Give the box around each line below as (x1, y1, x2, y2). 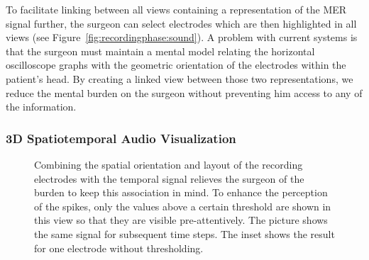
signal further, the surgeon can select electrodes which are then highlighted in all (6, 16, 357, 30)
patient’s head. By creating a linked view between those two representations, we (6, 71, 353, 86)
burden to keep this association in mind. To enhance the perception (34, 185, 328, 200)
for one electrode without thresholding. (34, 240, 204, 255)
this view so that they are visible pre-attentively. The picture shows (34, 213, 328, 227)
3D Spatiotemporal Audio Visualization (6, 129, 236, 147)
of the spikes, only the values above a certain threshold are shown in (34, 198, 331, 213)
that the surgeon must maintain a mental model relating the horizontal (6, 43, 315, 58)
